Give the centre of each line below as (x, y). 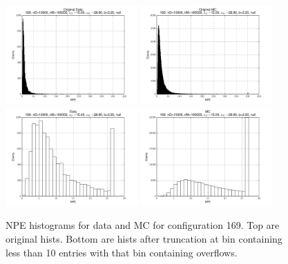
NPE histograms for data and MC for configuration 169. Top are (143, 225)
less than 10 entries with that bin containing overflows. (122, 252)
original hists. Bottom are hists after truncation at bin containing (144, 238)
